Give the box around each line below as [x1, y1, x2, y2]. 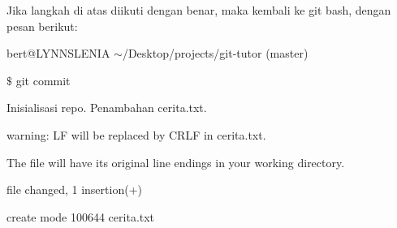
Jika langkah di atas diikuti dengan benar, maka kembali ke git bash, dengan [6, 2, 391, 18]
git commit [15, 71, 71, 88]
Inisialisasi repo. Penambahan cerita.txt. [6, 99, 207, 116]
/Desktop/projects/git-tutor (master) [122, 45, 309, 62]
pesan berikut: [6, 17, 78, 34]
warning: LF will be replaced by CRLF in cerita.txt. [6, 126, 266, 143]
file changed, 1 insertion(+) [6, 181, 142, 198]
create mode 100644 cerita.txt [6, 208, 155, 225]
